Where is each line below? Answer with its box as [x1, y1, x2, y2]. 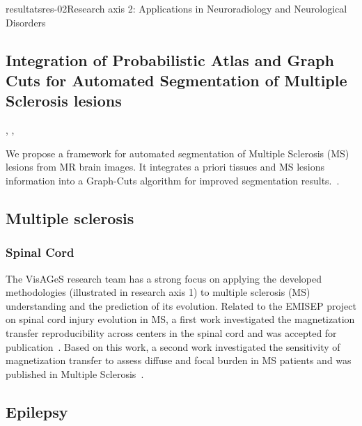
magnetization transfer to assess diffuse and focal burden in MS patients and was [6, 353, 352, 368]
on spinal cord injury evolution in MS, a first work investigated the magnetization [6, 312, 355, 326]
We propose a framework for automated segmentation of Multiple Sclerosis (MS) [6, 145, 349, 160]
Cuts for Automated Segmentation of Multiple [6, 69, 347, 90]
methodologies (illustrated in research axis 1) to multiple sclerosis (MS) [6, 285, 310, 299]
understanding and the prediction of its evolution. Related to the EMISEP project [6, 298, 356, 313]
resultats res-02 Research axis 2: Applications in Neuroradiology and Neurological [6, 1, 347, 15]
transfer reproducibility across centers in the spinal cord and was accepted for [6, 325, 337, 340]
